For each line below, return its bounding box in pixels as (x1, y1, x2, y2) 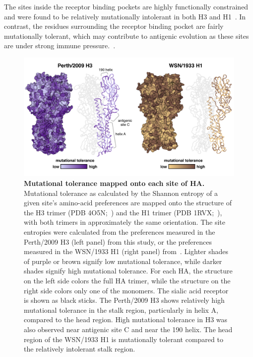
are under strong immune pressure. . (4, 40, 116, 51)
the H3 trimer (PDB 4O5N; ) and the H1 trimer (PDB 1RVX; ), (24, 207, 222, 217)
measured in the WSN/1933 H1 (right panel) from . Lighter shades (24, 246, 229, 257)
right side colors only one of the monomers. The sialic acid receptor (24, 285, 229, 295)
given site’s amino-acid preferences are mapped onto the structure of (24, 197, 232, 208)
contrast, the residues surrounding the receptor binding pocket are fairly (4, 21, 224, 31)
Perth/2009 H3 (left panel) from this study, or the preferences (24, 236, 212, 247)
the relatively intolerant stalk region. (24, 344, 135, 354)
